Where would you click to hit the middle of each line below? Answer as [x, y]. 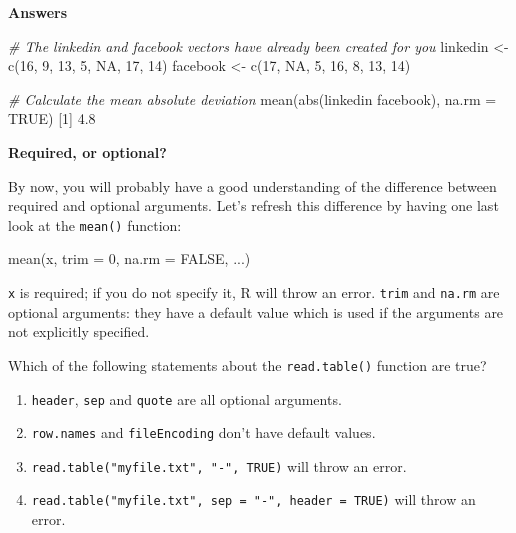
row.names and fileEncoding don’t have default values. [203, 432]
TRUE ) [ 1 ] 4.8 [52, 118]
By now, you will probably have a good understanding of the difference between [252, 185]
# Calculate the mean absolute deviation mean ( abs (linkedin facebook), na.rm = [252, 98]
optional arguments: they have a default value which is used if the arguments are [256, 311]
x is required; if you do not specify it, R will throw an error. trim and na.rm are [254, 292]
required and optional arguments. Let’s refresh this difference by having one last [253, 205]
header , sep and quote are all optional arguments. [186, 398]
